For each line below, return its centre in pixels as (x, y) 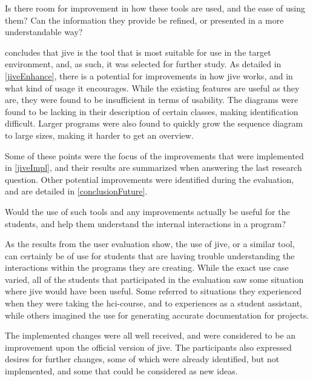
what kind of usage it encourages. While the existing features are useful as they (152, 88)
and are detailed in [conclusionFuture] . (76, 191)
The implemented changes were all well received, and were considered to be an (150, 335)
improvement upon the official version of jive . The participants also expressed (148, 347)
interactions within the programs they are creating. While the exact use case (147, 267)
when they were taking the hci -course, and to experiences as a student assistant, (154, 303)
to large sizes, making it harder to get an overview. (99, 135)
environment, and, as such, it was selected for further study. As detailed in (143, 64)
